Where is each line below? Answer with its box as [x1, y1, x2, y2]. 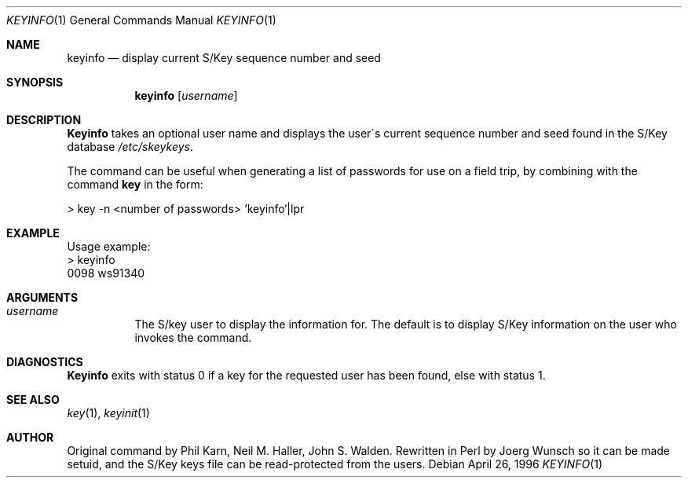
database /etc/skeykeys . [67, 140, 193, 153]
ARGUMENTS [6, 291, 79, 304]
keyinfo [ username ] [134, 89, 238, 102]
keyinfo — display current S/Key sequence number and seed [67, 51, 381, 64]
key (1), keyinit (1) [67, 406, 150, 420]
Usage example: [67, 240, 151, 253]
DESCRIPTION [6, 113, 82, 126]
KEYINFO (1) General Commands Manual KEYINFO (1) [6, 13, 276, 27]
